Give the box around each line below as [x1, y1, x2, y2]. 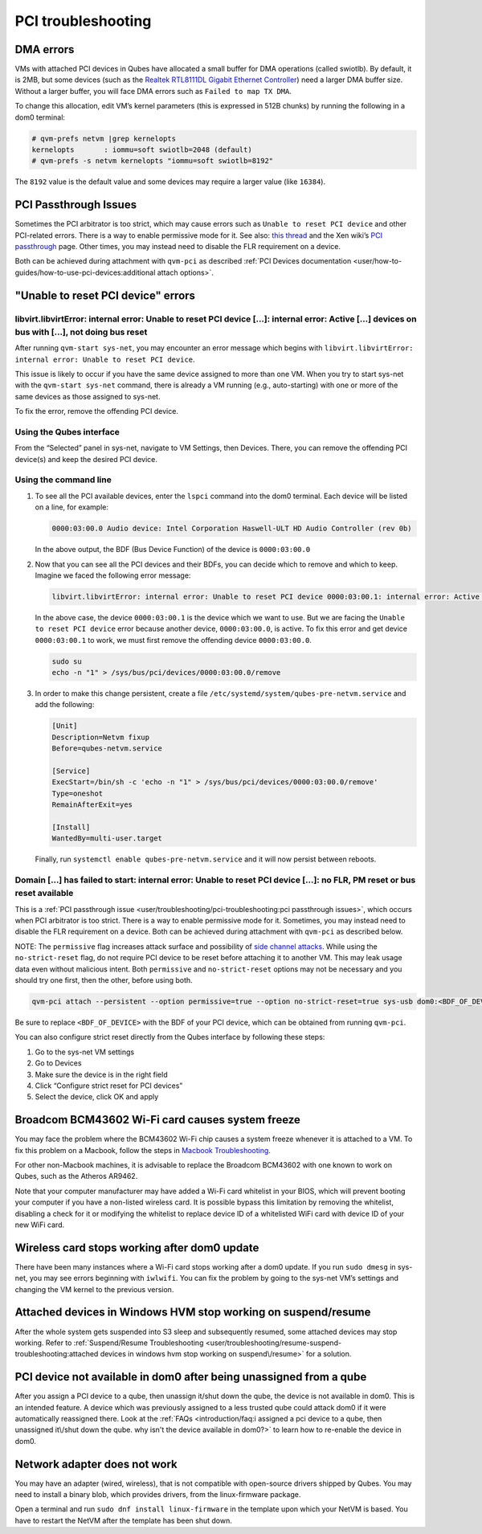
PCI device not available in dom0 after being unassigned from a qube [14, 1370, 367, 1384]
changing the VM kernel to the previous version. [14, 1284, 174, 1294]
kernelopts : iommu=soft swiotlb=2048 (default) [31, 145, 252, 154]
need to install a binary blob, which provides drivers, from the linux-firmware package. [14, 1490, 301, 1499]
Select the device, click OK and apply [35, 1092, 159, 1102]
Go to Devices [35, 1058, 82, 1068]
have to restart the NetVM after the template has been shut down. [14, 1516, 232, 1525]
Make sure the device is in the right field [35, 1070, 168, 1079]
